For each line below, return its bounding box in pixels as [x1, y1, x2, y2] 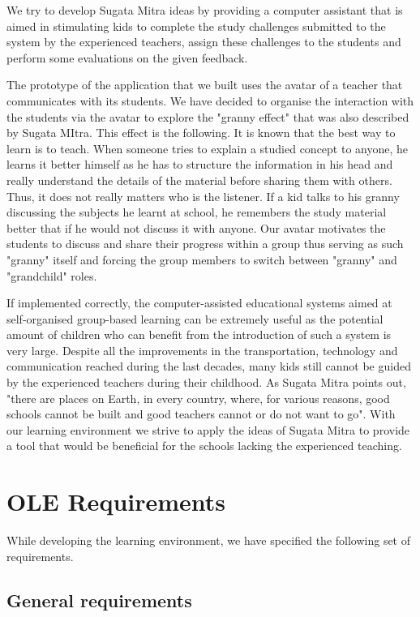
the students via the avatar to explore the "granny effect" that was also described [6, 108, 409, 125]
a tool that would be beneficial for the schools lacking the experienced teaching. [6, 437, 402, 454]
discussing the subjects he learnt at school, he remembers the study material [6, 204, 387, 221]
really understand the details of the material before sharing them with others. [6, 171, 392, 188]
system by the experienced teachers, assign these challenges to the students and [6, 33, 401, 50]
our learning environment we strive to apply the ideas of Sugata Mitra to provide [6, 421, 410, 438]
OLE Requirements [6, 485, 226, 518]
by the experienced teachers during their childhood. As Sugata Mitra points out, [6, 374, 406, 391]
